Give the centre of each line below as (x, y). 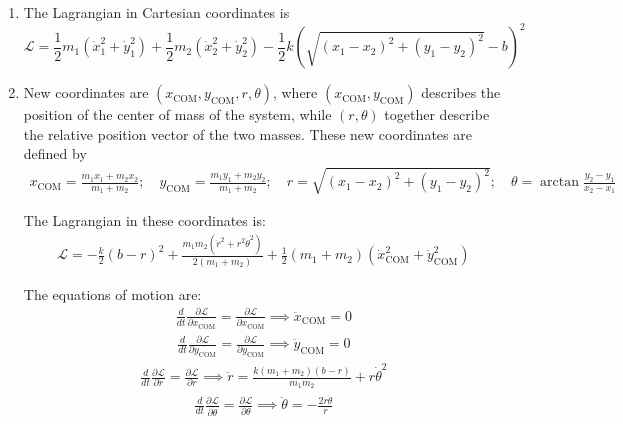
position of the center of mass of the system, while (177, 114)
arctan (560, 182)
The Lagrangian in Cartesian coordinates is (156, 12)
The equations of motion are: (112, 293)
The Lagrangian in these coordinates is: (144, 220)
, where (295, 92)
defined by (55, 153)
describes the (461, 92)
